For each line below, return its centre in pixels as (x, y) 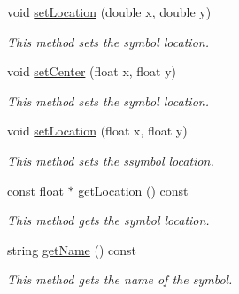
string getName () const (72, 249)
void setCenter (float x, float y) (92, 71)
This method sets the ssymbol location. (111, 160)
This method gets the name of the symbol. (120, 279)
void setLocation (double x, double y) (109, 12)
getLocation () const (133, 190)
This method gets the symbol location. (108, 220)
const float (35, 190)
